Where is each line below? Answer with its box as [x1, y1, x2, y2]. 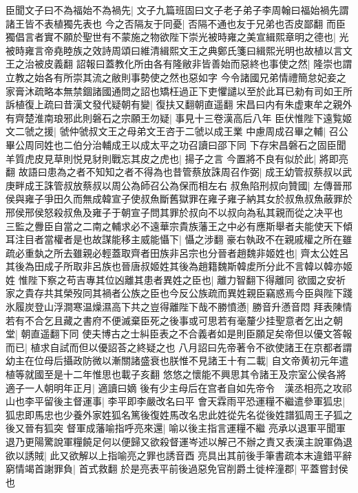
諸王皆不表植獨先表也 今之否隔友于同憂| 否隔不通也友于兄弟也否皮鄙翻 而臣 [6, 16, 346, 30]
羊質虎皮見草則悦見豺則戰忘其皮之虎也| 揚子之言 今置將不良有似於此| [6, 151, 317, 165]
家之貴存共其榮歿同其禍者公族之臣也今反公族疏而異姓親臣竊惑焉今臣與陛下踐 [6, 286, 352, 300]
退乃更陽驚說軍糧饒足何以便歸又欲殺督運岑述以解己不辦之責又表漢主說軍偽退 [6, 434, 352, 448]
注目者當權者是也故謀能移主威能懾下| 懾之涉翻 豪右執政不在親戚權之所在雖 [14, 232, 352, 246]
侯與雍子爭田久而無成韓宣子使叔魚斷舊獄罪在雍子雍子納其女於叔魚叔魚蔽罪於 [6, 191, 352, 206]
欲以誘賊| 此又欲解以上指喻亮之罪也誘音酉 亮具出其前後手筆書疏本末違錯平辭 [6, 448, 352, 462]
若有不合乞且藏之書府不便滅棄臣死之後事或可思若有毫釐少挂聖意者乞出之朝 [6, 313, 343, 327]
